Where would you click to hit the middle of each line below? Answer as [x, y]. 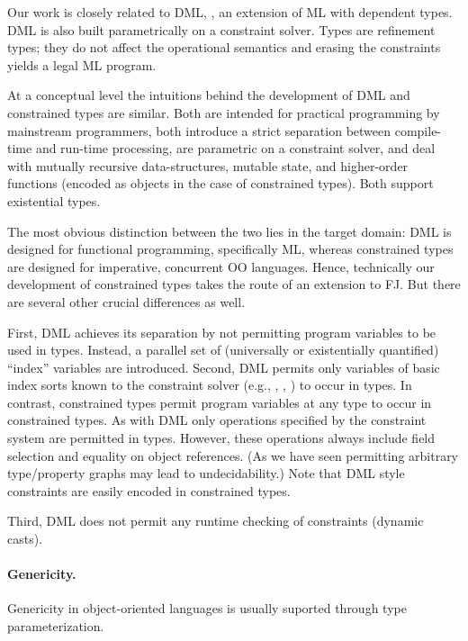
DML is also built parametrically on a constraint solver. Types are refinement [221, 29]
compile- [418, 130]
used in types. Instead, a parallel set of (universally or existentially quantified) [223, 350]
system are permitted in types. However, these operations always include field [221, 438]
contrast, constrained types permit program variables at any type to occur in [220, 402]
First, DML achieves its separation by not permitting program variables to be [222, 332]
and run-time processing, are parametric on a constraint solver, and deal [235, 148]
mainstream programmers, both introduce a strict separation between [199, 130]
